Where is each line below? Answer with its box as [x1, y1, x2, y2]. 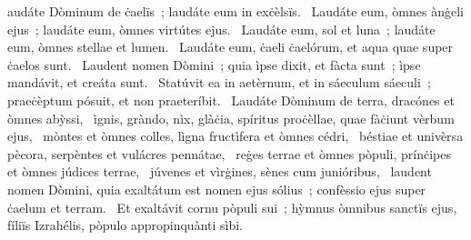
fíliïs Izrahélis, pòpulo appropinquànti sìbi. [7, 215, 243, 235]
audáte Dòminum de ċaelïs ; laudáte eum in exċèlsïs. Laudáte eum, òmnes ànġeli [7, 2, 464, 20]
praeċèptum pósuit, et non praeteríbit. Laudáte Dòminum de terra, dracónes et [7, 90, 455, 109]
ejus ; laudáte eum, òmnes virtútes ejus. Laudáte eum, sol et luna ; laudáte [7, 19, 436, 38]
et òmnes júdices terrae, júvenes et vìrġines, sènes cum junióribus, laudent [7, 162, 432, 181]
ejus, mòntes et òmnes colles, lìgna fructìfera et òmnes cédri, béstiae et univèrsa [7, 126, 464, 145]
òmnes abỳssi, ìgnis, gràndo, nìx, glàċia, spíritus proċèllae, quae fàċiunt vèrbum [7, 108, 455, 127]
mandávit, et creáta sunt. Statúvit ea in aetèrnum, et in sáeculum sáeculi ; [7, 73, 431, 92]
